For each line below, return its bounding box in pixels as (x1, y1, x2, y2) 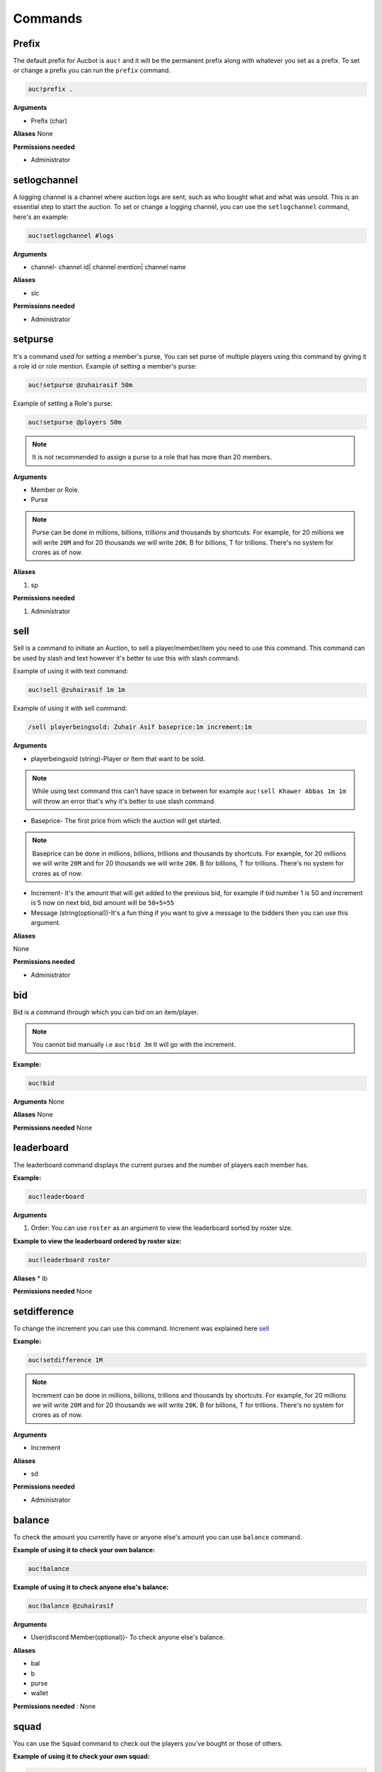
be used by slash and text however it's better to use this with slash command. (13, 654, 240, 662)
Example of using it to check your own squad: (13, 1752, 150, 1761)
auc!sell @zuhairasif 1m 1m (28, 686, 125, 694)
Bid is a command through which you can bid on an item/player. (13, 1007, 199, 1016)
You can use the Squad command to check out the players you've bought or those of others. (13, 1739, 283, 1747)
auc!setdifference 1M (28, 1356, 103, 1364)
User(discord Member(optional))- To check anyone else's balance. (30, 1633, 226, 1642)
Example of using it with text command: (13, 667, 129, 675)
